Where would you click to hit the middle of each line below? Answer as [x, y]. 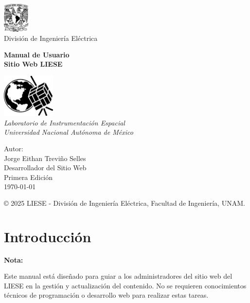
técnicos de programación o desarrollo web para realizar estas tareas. [106, 295]
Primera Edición [28, 177]
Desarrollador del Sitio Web [45, 168]
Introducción [48, 236]
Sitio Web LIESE [33, 64]
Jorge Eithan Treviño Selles [45, 158]
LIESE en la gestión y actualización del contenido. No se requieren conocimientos [125, 285]
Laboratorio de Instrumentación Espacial [64, 122]
